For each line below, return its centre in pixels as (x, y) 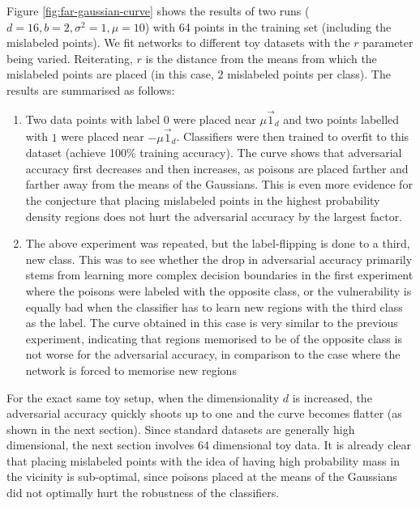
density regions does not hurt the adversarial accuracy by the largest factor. (214, 216)
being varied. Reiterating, (70, 58)
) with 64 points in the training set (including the (268, 26)
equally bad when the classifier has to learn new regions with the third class (214, 306)
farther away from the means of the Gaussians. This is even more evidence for (219, 184)
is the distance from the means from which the (261, 58)
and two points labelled (341, 119)
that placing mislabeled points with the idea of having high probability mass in (203, 460)
